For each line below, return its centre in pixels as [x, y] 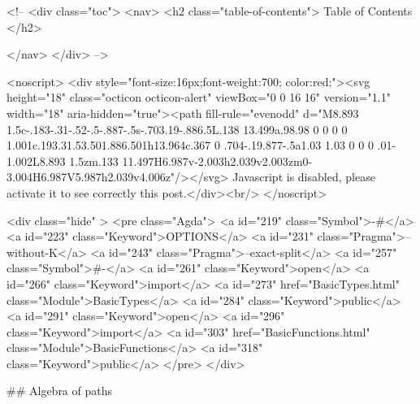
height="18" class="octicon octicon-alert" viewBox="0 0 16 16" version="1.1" [199, 97]
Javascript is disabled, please [304, 177]
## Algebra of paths [60, 391]
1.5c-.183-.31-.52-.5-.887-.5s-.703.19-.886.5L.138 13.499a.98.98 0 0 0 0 [177, 129]
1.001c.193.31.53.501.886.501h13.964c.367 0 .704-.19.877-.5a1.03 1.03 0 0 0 [190, 145]
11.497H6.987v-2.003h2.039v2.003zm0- [217, 161]
